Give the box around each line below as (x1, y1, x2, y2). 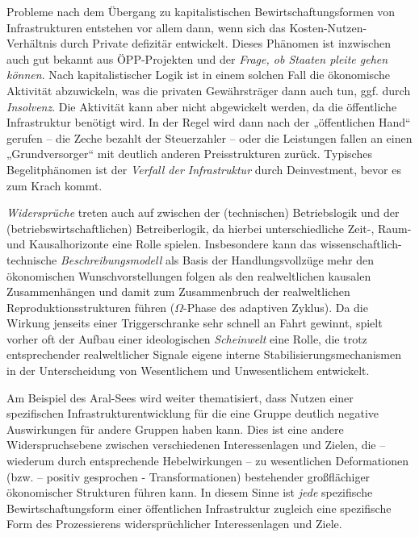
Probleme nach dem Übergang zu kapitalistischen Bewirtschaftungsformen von (6, 3, 396, 19)
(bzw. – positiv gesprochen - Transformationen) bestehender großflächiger (6, 468, 371, 485)
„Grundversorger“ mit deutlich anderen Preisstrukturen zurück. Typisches (6, 145, 372, 162)
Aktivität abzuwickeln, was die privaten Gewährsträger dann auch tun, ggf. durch (6, 81, 411, 98)
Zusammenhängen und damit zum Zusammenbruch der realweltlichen (6, 283, 350, 300)
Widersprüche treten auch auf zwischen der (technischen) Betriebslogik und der (6, 204, 400, 221)
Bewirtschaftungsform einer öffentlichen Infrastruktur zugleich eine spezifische (6, 499, 392, 516)
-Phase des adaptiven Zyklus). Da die (183, 298, 368, 315)
